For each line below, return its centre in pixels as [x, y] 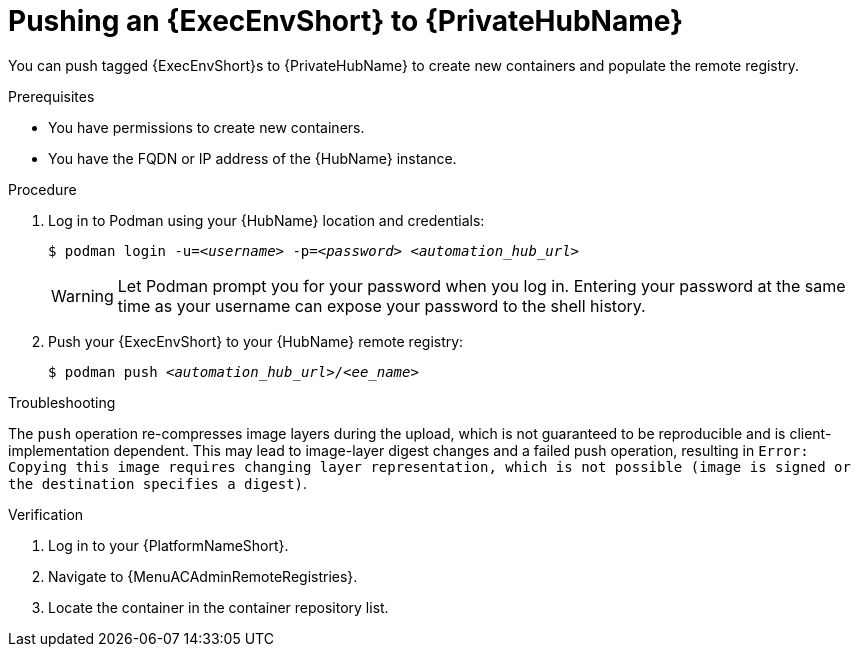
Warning [82, 295]
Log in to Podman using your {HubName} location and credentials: [266, 220]
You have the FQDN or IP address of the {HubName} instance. [252, 158]
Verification [46, 514]
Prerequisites [51, 96]
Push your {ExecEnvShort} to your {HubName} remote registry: [256, 341]
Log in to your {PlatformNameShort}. [168, 545]
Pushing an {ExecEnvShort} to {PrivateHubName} [346, 21]
